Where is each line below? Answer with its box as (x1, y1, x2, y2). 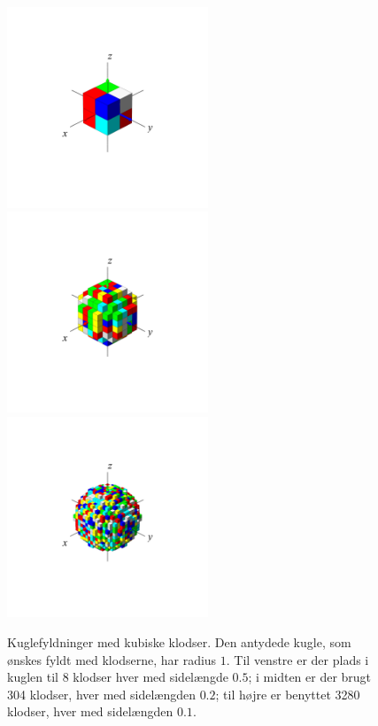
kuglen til (7, 668, 58, 686)
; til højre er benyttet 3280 (215, 684, 360, 703)
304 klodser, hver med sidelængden (7, 684, 196, 703)
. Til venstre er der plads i (226, 650, 369, 668)
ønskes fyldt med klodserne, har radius (7, 650, 217, 668)
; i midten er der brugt (248, 668, 372, 686)
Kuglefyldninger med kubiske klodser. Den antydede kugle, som (7, 633, 351, 652)
